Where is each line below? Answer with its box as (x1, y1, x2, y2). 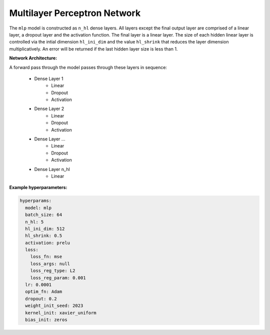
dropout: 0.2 (25, 295, 57, 301)
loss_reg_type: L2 (30, 268, 75, 273)
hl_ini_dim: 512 (25, 225, 65, 231)
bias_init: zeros (25, 316, 67, 322)
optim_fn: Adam (25, 289, 62, 294)
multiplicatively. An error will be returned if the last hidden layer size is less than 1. (9, 45, 178, 52)
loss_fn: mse (30, 254, 62, 259)
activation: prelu (25, 240, 70, 245)
